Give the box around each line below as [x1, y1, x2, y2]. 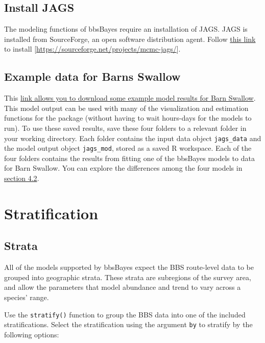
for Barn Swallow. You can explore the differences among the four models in [4, 163, 243, 173]
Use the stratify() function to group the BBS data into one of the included [4, 309, 246, 319]
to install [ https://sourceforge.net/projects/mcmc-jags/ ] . [4, 43, 181, 54]
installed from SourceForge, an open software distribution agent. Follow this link [4, 33, 256, 44]
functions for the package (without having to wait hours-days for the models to [4, 112, 252, 123]
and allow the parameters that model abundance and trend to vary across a [4, 282, 241, 292]
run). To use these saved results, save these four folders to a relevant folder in [4, 122, 247, 133]
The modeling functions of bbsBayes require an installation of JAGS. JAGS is [4, 24, 248, 34]
